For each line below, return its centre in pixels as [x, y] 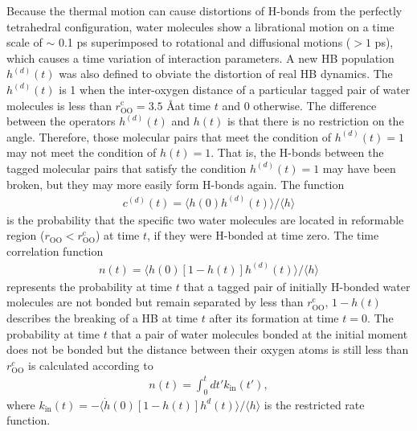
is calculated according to [91, 365]
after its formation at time [274, 318]
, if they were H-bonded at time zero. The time [263, 235]
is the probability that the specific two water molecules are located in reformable [205, 219]
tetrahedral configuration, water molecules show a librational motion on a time [200, 26]
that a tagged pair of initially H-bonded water [297, 286]
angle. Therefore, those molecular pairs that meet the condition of [169, 136]
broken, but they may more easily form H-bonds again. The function [176, 184]
